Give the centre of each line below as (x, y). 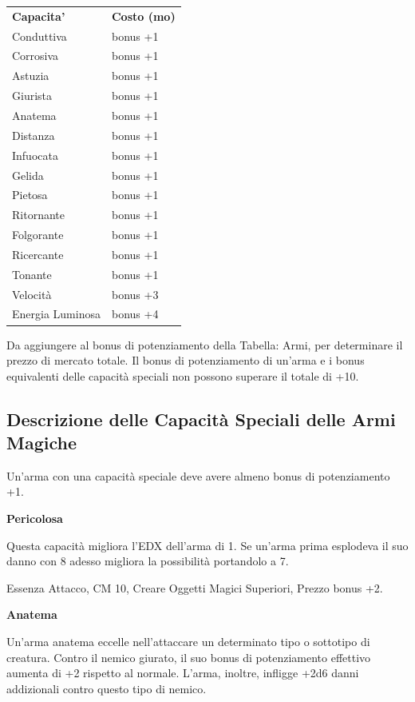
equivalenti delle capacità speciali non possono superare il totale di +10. (183, 375)
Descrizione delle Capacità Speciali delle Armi (201, 419)
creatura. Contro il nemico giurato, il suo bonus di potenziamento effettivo (189, 657)
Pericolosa (35, 519)
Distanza (34, 135)
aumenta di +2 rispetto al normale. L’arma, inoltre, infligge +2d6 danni (183, 673)
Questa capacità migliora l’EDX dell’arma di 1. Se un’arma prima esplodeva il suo (207, 545)
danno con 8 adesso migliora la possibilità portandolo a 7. (148, 561)
